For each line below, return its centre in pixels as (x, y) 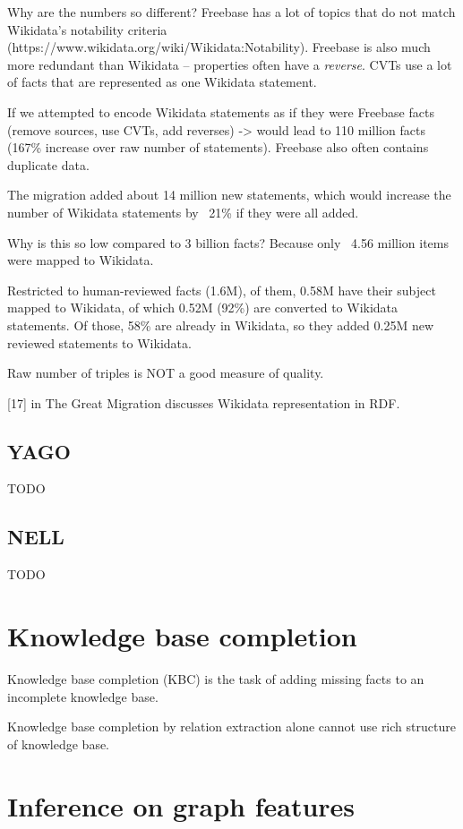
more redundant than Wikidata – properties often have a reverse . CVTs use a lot (230, 64)
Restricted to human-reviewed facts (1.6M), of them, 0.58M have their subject (222, 290)
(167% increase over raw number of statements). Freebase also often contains (218, 147)
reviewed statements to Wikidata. (99, 342)
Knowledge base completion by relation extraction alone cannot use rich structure (231, 726)
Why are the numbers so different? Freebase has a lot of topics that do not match (231, 12)
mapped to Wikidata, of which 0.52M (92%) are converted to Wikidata (203, 308)
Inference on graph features (181, 805)
